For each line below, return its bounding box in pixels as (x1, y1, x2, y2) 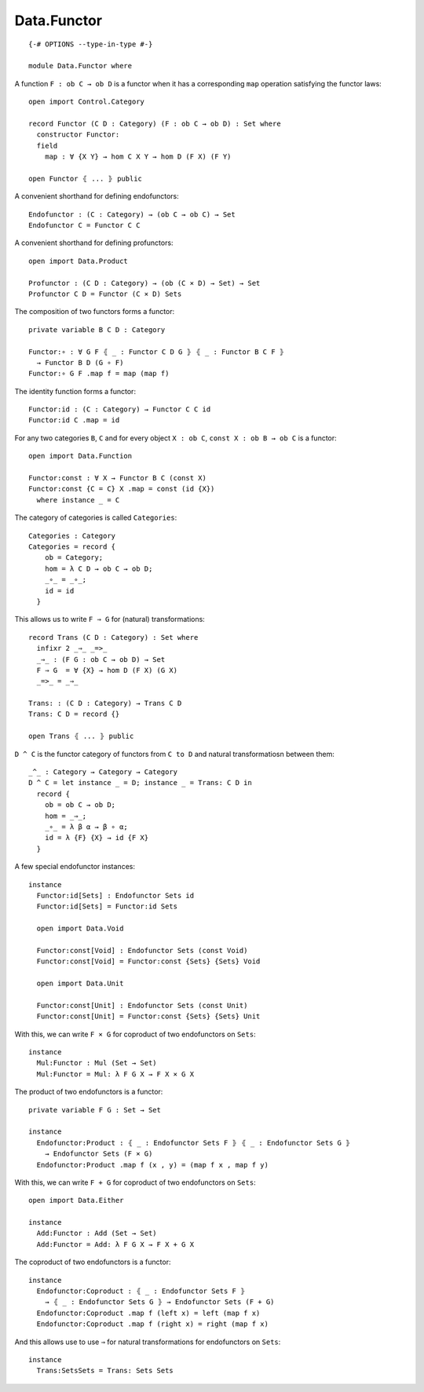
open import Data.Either (28, 1196, 124, 1205)
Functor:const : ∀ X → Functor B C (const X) (28, 473, 207, 483)
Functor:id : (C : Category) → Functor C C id (28, 405, 211, 414)
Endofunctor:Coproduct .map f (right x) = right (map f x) (36, 1320, 269, 1328)
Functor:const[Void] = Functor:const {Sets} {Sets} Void (36, 957, 261, 966)
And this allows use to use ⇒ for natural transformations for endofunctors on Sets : (14, 1337, 281, 1346)
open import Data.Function (28, 451, 133, 461)
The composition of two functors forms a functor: (14, 307, 175, 316)
